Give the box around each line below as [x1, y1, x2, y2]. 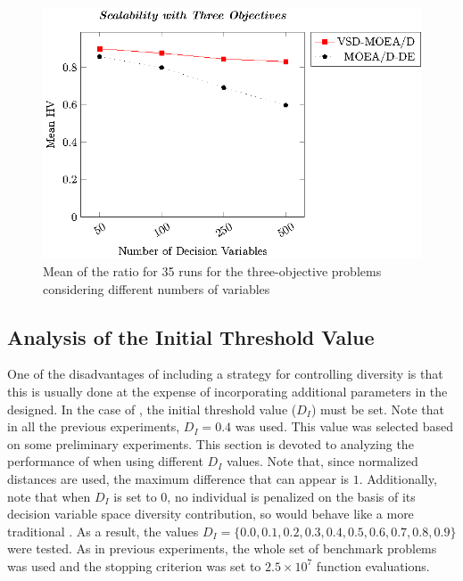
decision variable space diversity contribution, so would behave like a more [7, 504, 414, 523]
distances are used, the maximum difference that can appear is [7, 470, 350, 488]
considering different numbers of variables [43, 279, 270, 298]
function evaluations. [316, 556, 430, 575]
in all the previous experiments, [7, 417, 180, 436]
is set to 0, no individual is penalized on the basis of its [113, 487, 416, 505]
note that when [7, 487, 91, 505]
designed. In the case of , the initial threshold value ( [7, 399, 297, 418]
